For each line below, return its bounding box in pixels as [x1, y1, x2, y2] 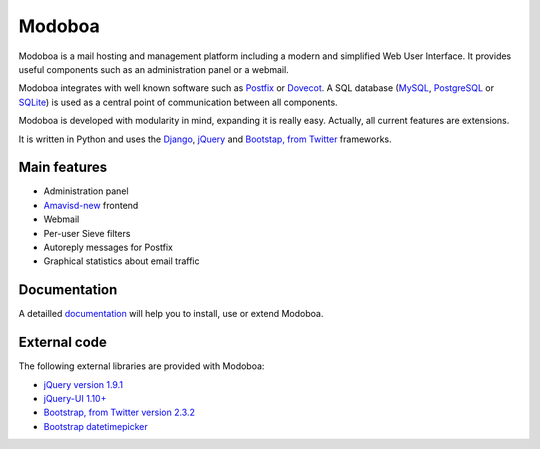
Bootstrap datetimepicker [43, 420, 149, 432]
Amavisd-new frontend [43, 199, 139, 211]
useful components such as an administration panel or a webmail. [18, 63, 289, 75]
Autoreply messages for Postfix [43, 241, 174, 253]
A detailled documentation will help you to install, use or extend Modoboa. [18, 308, 324, 320]
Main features [18, 159, 108, 176]
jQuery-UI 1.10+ [43, 392, 107, 404]
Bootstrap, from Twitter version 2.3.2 [43, 406, 195, 419]
